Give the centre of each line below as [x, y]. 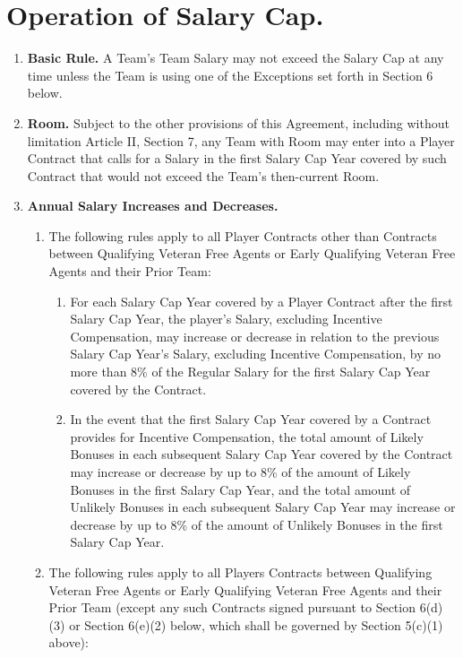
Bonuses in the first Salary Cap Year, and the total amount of [240, 489]
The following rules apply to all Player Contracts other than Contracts [243, 235]
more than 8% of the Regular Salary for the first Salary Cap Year [250, 372]
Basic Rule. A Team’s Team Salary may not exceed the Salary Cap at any [236, 58]
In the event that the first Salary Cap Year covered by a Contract [251, 419]
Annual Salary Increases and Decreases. [153, 206]
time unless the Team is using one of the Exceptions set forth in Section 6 [230, 75]
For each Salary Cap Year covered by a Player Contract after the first [262, 301]
